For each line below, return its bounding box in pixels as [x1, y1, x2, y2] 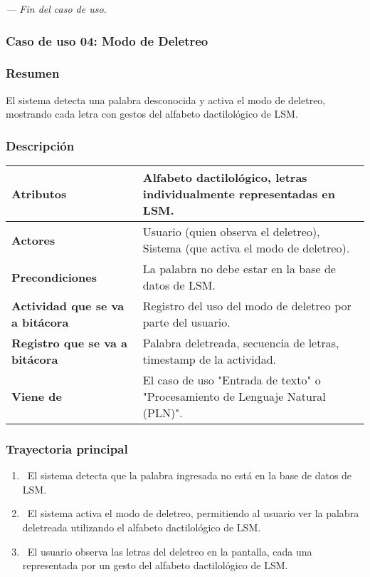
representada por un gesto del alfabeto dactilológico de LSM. [22, 558, 288, 573]
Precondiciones [11, 268, 97, 285]
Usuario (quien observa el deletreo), [142, 223, 320, 240]
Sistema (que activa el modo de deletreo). [142, 240, 350, 257]
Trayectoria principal [6, 439, 128, 457]
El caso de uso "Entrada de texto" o [142, 372, 321, 389]
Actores [11, 231, 55, 248]
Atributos [11, 185, 67, 203]
